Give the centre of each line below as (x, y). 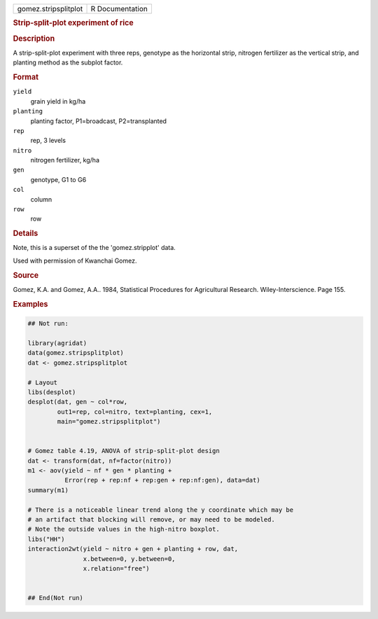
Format (26, 77)
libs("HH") (46, 539)
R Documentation (119, 9)
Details (26, 233)
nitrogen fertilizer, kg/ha (65, 160)
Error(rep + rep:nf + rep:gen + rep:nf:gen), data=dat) (162, 480)
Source (26, 275)
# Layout (43, 382)
